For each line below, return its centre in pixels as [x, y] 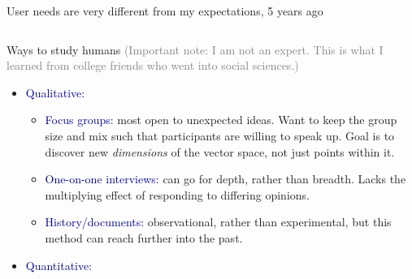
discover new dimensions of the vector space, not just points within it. [220, 151]
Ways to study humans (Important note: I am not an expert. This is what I [195, 49]
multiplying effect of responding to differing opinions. [177, 194]
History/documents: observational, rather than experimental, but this [218, 222]
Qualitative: [55, 92]
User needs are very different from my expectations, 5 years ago [165, 11]
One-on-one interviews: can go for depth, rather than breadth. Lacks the [226, 179]
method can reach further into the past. [144, 237]
